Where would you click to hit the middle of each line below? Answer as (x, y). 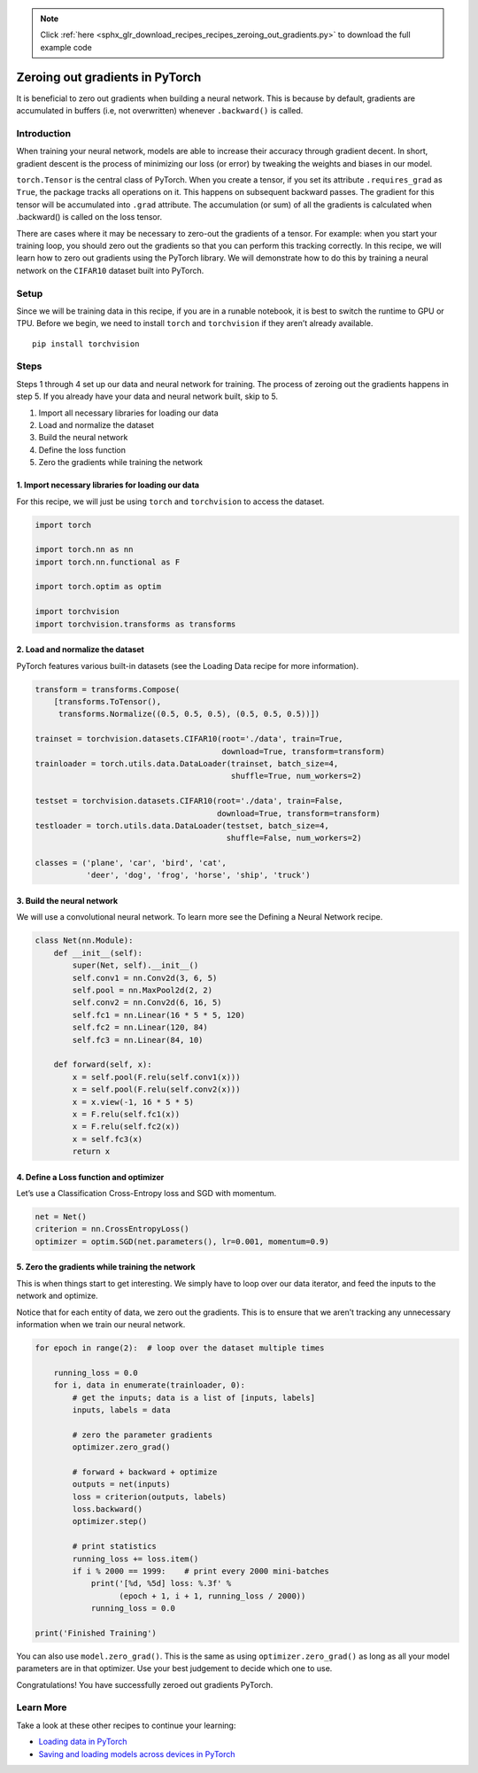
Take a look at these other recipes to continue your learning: (126, 1725)
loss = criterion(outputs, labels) (150, 1497)
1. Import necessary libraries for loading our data (108, 485)
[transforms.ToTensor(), (108, 701)
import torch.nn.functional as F (108, 562)
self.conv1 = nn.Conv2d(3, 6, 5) (145, 978)
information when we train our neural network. (101, 1324)
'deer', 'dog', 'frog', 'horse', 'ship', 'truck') (198, 875)
